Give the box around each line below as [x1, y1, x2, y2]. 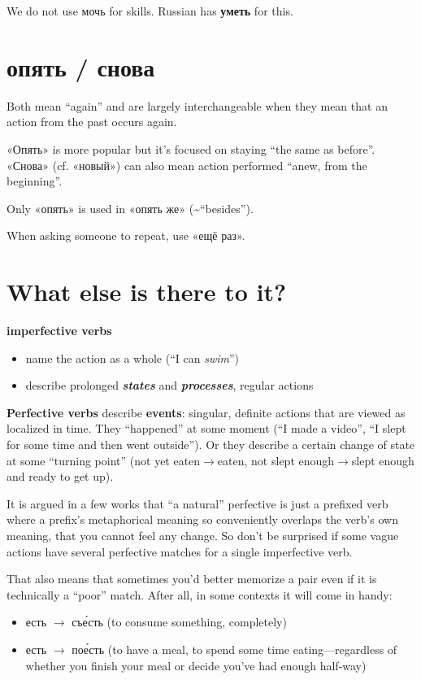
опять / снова [7, 50, 155, 83]
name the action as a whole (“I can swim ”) [25, 349, 240, 366]
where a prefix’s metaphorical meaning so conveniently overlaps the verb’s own [7, 511, 398, 528]
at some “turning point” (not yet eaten [7, 451, 201, 469]
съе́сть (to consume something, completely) [72, 613, 287, 630]
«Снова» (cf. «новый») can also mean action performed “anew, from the [7, 156, 367, 173]
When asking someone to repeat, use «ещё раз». [7, 227, 245, 244]
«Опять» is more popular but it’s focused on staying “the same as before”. [7, 140, 375, 157]
